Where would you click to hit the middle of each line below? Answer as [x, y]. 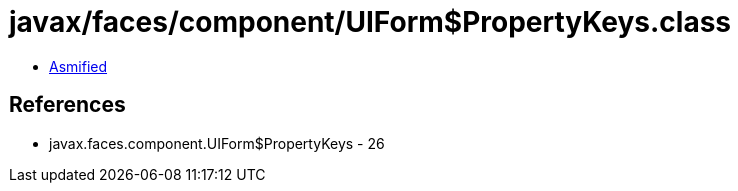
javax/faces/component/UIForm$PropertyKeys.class [370, 22]
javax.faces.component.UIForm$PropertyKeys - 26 [217, 143]
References [67, 105]
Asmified [78, 66]
